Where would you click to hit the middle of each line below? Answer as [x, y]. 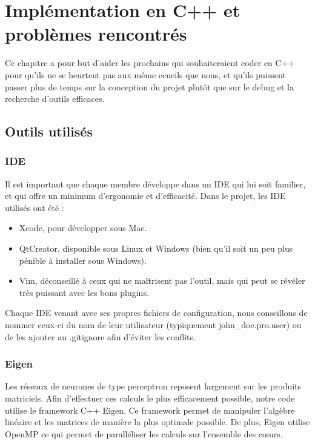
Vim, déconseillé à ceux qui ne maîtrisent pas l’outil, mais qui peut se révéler [162, 281]
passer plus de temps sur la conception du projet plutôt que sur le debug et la [150, 86]
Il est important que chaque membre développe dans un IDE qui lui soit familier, [155, 183]
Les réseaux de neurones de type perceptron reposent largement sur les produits [153, 386]
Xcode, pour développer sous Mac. [83, 228]
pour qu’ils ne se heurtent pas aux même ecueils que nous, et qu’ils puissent [145, 74]
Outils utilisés [49, 131]
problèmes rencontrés [96, 34]
